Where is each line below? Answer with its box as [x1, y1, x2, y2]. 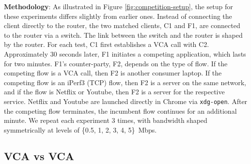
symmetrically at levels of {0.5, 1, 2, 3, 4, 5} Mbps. [4, 124, 157, 134]
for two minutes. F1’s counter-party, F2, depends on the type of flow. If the [4, 58, 228, 68]
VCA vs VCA [4, 148, 74, 163]
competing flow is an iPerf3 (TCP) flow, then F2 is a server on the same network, [4, 77, 246, 87]
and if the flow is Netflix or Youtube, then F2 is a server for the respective [4, 87, 225, 97]
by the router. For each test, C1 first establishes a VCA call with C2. [4, 39, 209, 49]
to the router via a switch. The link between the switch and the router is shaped [4, 30, 243, 40]
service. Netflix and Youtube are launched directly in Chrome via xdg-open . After [4, 96, 248, 106]
